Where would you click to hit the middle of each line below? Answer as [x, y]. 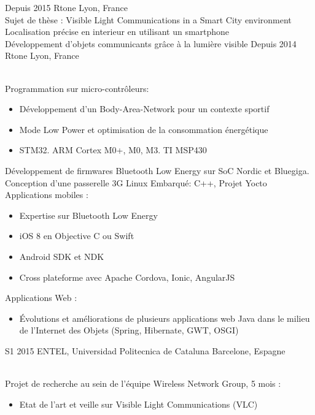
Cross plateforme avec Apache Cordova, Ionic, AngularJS [127, 277]
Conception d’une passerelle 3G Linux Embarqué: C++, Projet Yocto [136, 182]
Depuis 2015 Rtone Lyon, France [67, 7]
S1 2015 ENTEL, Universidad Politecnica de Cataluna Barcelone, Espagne [145, 350]
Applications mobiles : [47, 195]
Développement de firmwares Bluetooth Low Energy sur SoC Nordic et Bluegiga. [157, 170]
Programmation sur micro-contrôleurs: [77, 88]
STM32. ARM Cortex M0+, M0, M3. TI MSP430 [113, 150]
